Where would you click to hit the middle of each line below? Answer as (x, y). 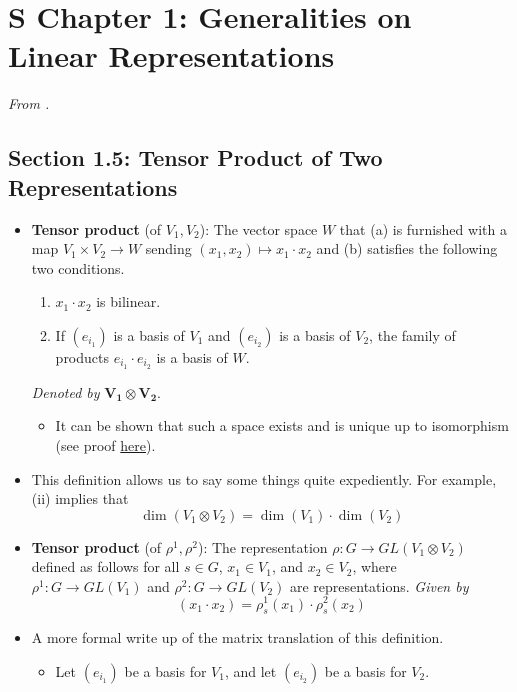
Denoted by (65, 391)
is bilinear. (128, 301)
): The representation (262, 546)
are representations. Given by (379, 585)
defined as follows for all (105, 566)
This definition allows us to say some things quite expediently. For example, (264, 478)
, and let (250, 670)
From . (29, 103)
